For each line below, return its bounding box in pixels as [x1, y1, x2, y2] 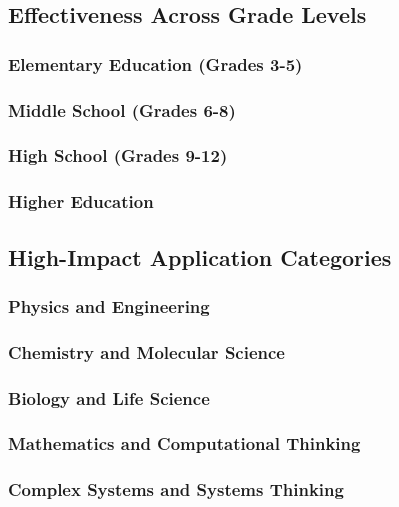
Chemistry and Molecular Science [8, 339, 285, 364]
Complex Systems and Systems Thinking [8, 477, 344, 502]
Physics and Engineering [8, 293, 210, 318]
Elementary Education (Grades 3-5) [8, 51, 303, 76]
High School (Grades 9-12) [8, 143, 228, 168]
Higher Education [8, 189, 154, 214]
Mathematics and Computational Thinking [8, 431, 361, 456]
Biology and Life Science [8, 385, 210, 410]
